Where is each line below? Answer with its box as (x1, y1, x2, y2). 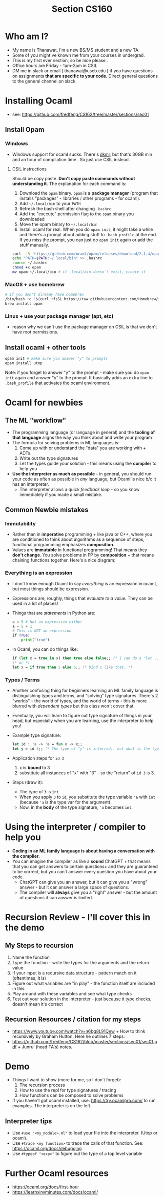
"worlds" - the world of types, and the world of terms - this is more (12, 698, 147, 703)
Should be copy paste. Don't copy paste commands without (12, 175, 135, 181)
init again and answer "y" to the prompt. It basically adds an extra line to (5, 374, 153, 380)
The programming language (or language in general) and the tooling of (12, 429, 155, 435)
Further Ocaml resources (5, 1168, 109, 1179)
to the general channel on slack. (12, 78, 77, 84)
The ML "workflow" (5, 416, 67, 425)
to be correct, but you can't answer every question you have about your (12, 868, 157, 874)
